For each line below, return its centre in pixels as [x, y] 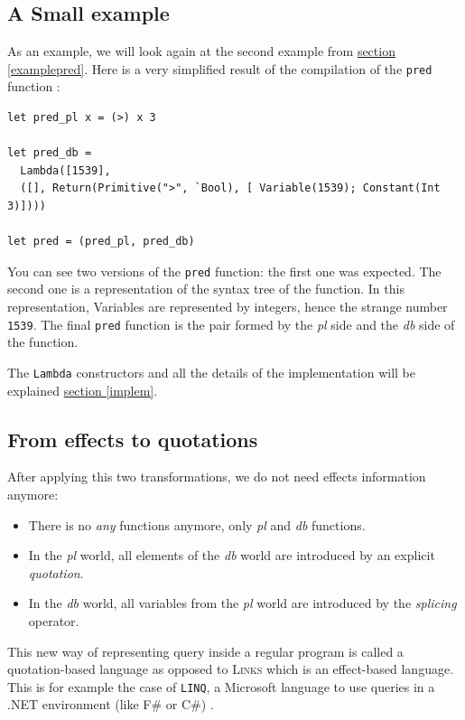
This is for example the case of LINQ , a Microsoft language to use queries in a [221, 686]
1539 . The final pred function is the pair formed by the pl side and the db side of [231, 324]
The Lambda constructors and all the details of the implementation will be [211, 372]
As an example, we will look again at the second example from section [201, 51]
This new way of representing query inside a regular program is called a [205, 651]
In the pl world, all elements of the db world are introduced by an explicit [232, 555]
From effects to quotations [133, 439]
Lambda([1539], [65, 170]
